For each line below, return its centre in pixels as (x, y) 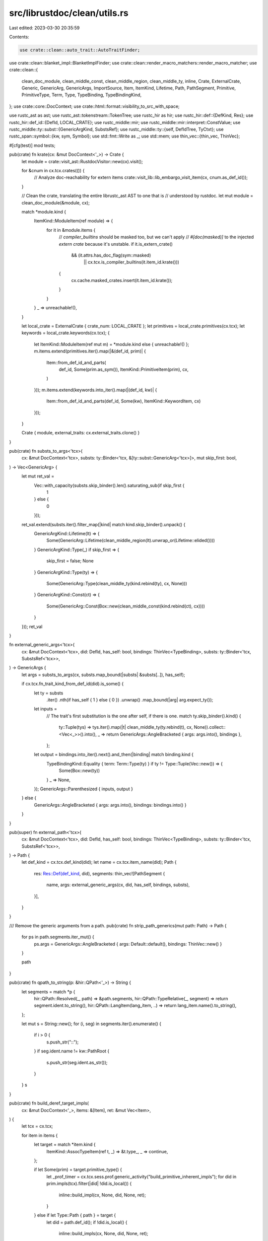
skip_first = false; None (70, 561)
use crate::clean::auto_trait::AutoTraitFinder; (80, 50)
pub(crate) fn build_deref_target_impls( (49, 1103)
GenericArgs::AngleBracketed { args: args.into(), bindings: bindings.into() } (110, 805)
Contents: (19, 37)
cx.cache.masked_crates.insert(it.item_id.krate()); (122, 280)
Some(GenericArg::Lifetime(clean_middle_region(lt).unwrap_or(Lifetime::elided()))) (131, 541)
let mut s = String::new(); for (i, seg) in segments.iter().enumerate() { (91, 1024)
